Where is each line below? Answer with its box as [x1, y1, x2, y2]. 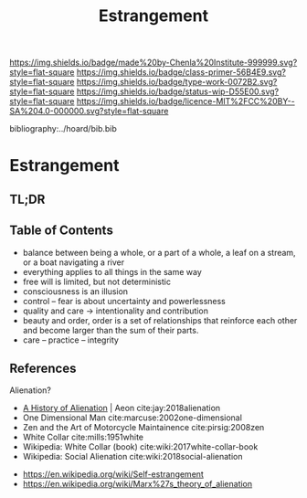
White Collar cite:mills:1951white [22, 431, 144, 443]
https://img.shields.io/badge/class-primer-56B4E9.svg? [76, 67, 286, 78]
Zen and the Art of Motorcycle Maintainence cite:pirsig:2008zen [22, 422, 265, 433]
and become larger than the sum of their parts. [22, 324, 199, 335]
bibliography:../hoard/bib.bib [9, 123, 117, 134]
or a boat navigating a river [22, 257, 125, 268]
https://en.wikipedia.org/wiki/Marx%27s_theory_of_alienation [22, 479, 253, 490]
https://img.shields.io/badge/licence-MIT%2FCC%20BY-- [76, 96, 295, 107]
